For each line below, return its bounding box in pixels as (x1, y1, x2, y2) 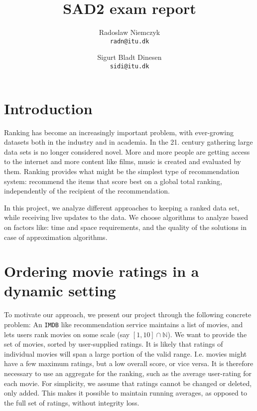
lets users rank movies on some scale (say (4, 329, 130, 339)
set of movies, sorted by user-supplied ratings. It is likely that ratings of (4, 339, 223, 349)
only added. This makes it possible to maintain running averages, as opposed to (4, 388, 247, 398)
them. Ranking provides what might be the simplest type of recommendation (4, 166, 240, 176)
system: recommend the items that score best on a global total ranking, (4, 176, 222, 186)
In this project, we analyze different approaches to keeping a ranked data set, (4, 202, 240, 212)
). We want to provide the (167, 329, 247, 339)
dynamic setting (4, 280, 116, 301)
